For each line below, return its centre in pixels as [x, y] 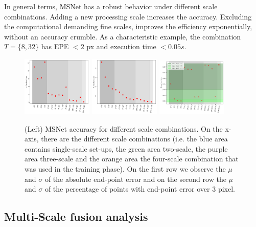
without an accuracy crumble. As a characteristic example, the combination [123, 36]
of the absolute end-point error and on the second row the [135, 179]
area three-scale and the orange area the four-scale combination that [132, 159]
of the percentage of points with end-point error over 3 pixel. [140, 189]
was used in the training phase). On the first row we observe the [125, 169]
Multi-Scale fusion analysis [76, 216]
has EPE [55, 46]
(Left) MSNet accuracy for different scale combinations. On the [124, 128]
